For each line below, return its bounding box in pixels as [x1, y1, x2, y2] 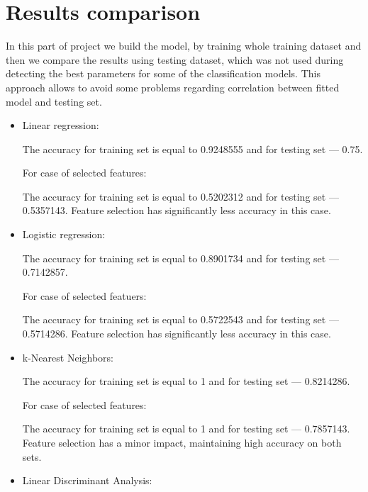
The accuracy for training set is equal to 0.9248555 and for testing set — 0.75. [22, 141, 363, 156]
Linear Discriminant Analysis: [22, 473, 152, 488]
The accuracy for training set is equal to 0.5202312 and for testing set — [22, 189, 339, 203]
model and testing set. [6, 94, 102, 108]
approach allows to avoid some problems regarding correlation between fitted [6, 79, 340, 94]
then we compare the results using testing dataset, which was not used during [6, 52, 344, 67]
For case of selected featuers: [22, 288, 147, 303]
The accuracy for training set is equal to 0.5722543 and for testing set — [22, 312, 339, 327]
